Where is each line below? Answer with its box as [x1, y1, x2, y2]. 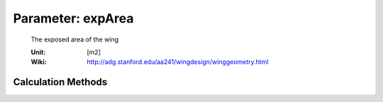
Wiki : [30, 58, 47, 66]
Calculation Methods [13, 76, 108, 88]
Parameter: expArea [13, 11, 134, 26]
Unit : [30, 48, 46, 56]
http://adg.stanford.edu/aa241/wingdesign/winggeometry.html [87, 58, 269, 66]
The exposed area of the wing [30, 35, 119, 44]
